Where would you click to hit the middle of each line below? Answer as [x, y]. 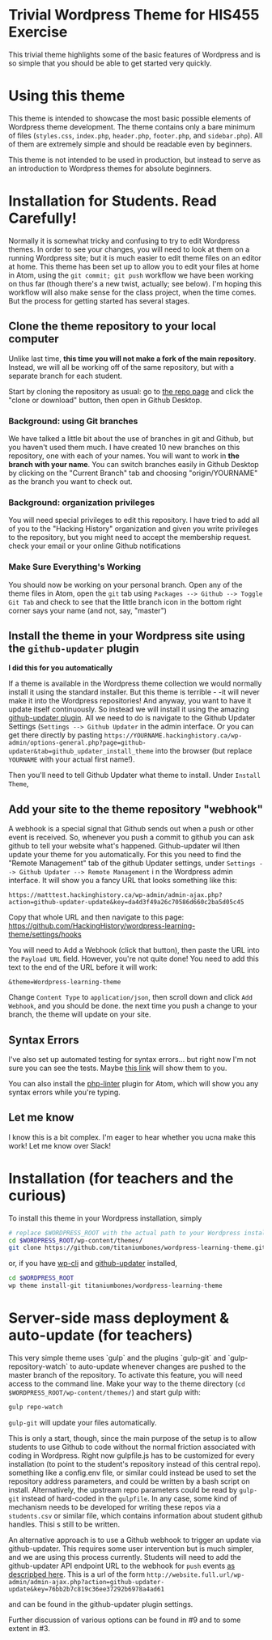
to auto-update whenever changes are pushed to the [158, 1366]
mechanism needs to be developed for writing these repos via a [115, 1506]
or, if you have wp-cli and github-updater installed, [93, 1264]
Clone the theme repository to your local [113, 327]
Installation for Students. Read [113, 201]
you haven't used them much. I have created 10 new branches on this [124, 447]
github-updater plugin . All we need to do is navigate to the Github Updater [132, 718]
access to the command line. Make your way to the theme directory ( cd [127, 1384]
